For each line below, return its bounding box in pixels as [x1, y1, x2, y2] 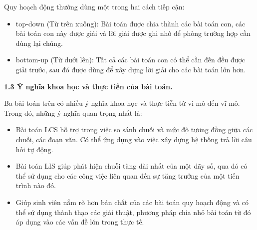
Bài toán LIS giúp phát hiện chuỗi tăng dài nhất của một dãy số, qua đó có [15, 161, 248, 171]
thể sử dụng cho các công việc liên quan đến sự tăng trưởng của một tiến [15, 170, 240, 181]
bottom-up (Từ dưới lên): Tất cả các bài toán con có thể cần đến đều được [15, 54, 246, 65]
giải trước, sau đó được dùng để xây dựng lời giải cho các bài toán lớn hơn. [15, 64, 246, 74]
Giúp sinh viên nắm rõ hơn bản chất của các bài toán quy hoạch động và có [15, 197, 249, 207]
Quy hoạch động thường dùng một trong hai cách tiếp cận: [4, 1, 185, 11]
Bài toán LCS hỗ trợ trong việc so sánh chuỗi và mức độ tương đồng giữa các [15, 124, 253, 135]
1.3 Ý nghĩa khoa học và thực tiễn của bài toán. [4, 81, 173, 91]
